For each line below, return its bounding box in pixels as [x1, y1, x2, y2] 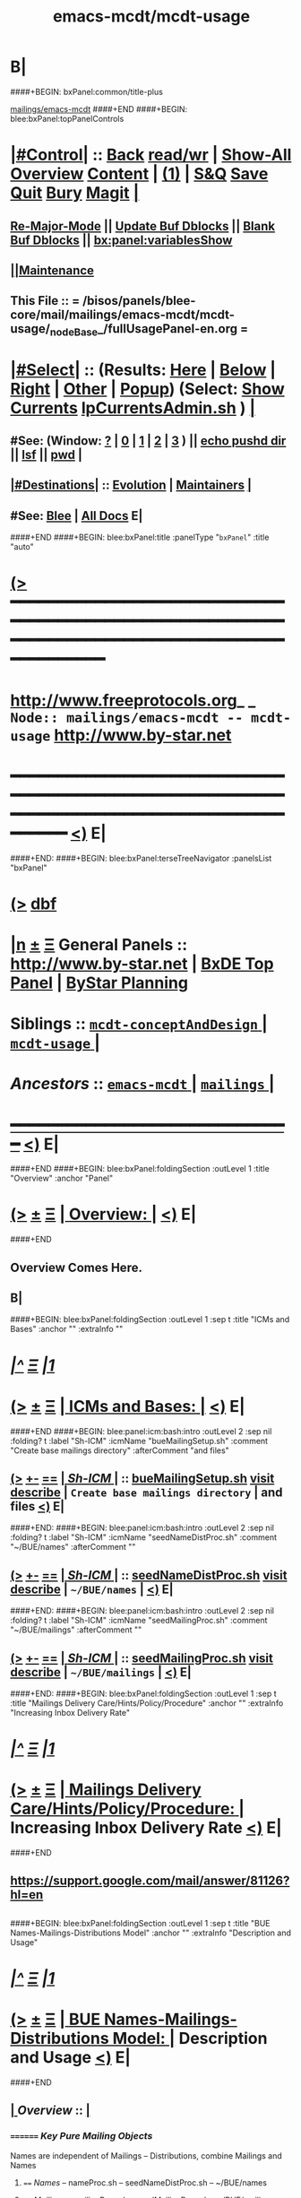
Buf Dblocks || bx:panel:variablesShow [10, 232, 233, 247]
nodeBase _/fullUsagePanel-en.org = [49, 321, 249, 339]
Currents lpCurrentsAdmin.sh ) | [10, 397, 256, 418]
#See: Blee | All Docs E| [10, 508, 143, 524]
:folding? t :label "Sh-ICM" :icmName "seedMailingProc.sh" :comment [10, 1615, 268, 1626]
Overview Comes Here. [10, 1259, 142, 1275]
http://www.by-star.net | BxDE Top [10, 953, 274, 974]
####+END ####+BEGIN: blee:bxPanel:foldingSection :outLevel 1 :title [10, 1164, 270, 1174]
